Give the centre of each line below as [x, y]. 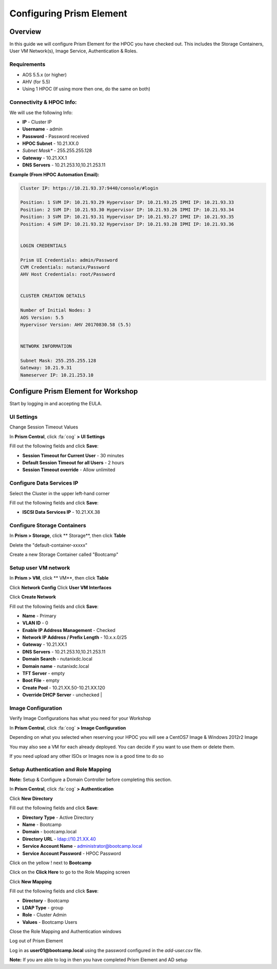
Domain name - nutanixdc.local [56, 666]
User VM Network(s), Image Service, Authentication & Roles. [74, 51]
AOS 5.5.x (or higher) [44, 74]
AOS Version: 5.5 [42, 318]
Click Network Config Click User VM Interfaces [61, 587]
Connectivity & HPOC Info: [43, 102]
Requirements [27, 64]
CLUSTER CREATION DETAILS [53, 296]
